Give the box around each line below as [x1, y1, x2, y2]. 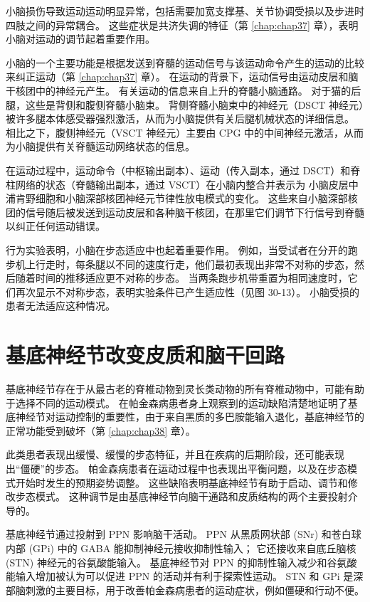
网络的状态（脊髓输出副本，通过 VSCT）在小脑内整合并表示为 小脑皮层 [15, 176, 349, 191]
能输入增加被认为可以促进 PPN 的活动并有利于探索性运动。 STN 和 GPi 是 [6, 569, 354, 583]
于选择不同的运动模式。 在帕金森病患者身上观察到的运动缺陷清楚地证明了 [6, 395, 348, 410]
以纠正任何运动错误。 [6, 218, 105, 233]
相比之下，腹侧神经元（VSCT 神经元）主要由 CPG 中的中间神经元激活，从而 [6, 125, 364, 139]
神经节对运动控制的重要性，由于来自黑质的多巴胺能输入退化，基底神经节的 [15, 409, 364, 424]
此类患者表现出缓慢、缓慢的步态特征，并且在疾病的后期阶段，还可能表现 [6, 447, 344, 462]
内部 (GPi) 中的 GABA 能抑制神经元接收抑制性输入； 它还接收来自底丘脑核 [6, 540, 356, 555]
